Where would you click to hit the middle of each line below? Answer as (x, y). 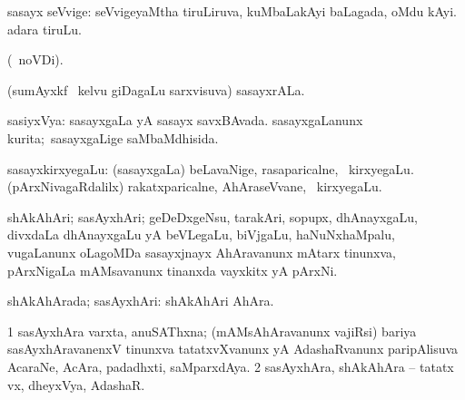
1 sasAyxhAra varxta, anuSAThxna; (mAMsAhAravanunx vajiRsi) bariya (212, 331)
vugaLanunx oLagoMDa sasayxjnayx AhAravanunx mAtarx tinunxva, (202, 252)
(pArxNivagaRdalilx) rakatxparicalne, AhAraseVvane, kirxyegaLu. (195, 186)
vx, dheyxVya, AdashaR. (76, 384)
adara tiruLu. (45, 29)
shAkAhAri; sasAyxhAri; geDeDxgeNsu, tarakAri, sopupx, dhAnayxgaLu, (213, 216)
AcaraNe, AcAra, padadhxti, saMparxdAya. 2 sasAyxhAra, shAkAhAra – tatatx (231, 366)
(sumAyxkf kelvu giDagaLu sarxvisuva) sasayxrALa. (156, 89)
